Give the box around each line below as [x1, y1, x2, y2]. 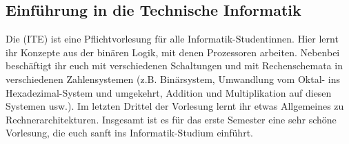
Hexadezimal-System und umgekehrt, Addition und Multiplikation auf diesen [6, 85, 332, 99]
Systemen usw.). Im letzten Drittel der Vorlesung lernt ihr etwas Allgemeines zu [6, 99, 344, 113]
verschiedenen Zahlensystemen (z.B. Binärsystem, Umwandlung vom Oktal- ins [6, 71, 341, 86]
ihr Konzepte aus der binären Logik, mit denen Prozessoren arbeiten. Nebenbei [6, 45, 340, 59]
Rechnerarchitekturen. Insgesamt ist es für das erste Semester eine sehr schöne [6, 112, 337, 126]
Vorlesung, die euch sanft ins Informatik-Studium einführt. [6, 125, 253, 140]
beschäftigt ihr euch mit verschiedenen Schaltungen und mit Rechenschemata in [6, 58, 343, 73]
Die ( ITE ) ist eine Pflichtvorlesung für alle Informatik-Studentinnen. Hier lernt [6, 32, 339, 46]
